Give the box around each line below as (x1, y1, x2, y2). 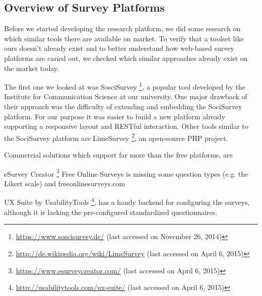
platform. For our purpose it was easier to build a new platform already (4, 111, 226, 121)
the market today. (4, 62, 59, 73)
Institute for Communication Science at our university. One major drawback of (4, 91, 247, 102)
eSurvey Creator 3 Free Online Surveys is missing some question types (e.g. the (4, 167, 248, 179)
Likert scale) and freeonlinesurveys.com (4, 178, 125, 188)
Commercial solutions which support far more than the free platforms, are (4, 150, 233, 160)
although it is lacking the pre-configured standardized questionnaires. (4, 206, 218, 217)
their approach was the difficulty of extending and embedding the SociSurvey (4, 101, 242, 112)
